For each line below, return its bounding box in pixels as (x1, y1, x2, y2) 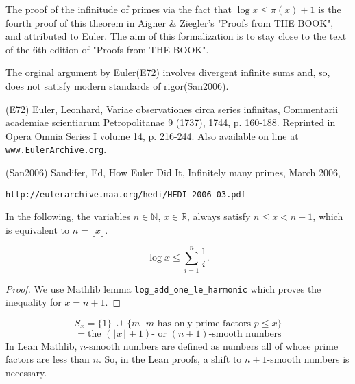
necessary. (5, 365, 47, 379)
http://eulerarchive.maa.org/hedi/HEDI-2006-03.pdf (5, 189, 246, 200)
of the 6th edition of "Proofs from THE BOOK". (5, 42, 209, 56)
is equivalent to (5, 222, 70, 237)
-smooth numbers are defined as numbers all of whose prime (86, 338, 339, 352)
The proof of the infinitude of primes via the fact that (5, 2, 232, 16)
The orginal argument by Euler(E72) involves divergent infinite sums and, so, (5, 65, 330, 80)
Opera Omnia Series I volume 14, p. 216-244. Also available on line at (5, 128, 299, 143)
